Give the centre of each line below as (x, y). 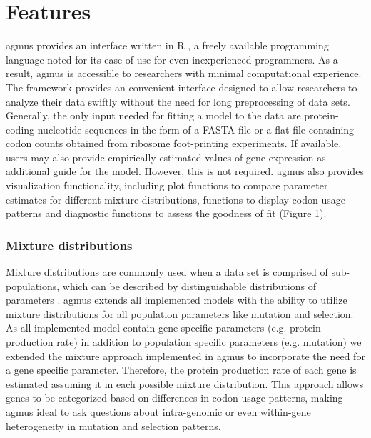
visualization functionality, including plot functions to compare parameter (167, 185)
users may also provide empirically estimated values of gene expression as (166, 157)
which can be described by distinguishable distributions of (189, 285)
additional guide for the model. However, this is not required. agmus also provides (185, 171)
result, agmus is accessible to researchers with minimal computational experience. (184, 73)
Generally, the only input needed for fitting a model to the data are (153, 115)
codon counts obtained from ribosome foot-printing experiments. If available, (174, 143)
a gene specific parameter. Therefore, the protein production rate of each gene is (181, 370)
